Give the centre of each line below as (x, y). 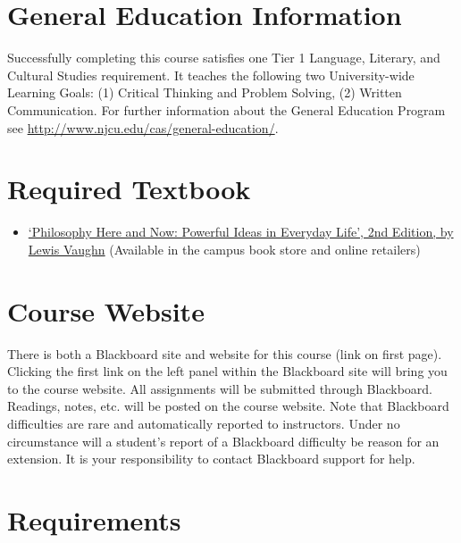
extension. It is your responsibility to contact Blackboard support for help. (211, 459)
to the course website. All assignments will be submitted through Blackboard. (220, 388)
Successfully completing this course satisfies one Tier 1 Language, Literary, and (224, 58)
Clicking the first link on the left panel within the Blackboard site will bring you (227, 371)
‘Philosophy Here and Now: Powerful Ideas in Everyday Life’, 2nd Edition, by (241, 232)
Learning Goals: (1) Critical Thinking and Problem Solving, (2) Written (205, 92)
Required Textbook (129, 189)
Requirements (94, 519)
